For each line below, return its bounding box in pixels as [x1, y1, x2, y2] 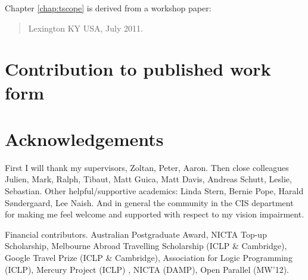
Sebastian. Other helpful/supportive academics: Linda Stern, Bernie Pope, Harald [5, 185, 304, 197]
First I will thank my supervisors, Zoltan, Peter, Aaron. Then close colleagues [5, 161, 289, 173]
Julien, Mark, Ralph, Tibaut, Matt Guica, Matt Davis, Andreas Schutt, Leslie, [5, 173, 292, 185]
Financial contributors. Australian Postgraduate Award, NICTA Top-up [5, 228, 267, 240]
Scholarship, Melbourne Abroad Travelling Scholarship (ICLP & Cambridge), [5, 239, 287, 252]
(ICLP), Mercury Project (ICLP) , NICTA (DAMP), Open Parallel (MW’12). [5, 263, 289, 275]
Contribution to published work [5, 57, 271, 81]
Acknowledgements [5, 126, 164, 151]
